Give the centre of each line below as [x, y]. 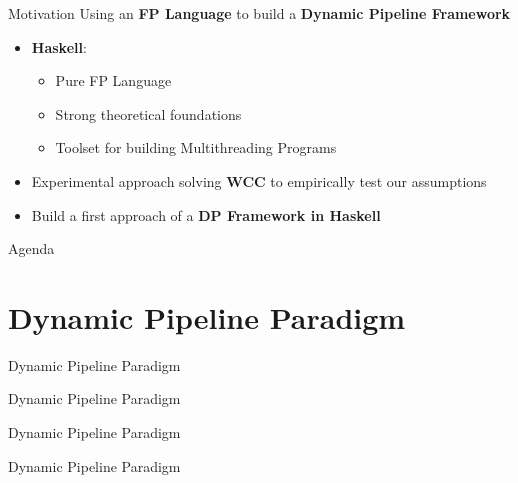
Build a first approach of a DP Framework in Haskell [206, 214]
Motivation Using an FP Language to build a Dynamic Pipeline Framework [259, 13]
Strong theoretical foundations [148, 113]
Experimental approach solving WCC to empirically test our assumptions [259, 180]
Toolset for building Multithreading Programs [196, 147]
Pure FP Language [113, 80]
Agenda [31, 248]
